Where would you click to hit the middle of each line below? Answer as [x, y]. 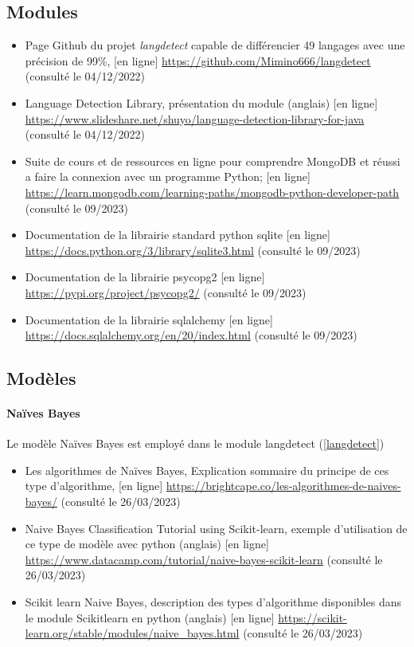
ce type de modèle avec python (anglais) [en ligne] [147, 544]
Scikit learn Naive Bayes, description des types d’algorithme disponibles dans [213, 602]
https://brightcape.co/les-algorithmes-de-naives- [283, 486]
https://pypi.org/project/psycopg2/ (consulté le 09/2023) [166, 292]
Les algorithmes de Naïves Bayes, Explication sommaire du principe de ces [207, 470]
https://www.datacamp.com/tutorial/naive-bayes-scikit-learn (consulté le [204, 559]
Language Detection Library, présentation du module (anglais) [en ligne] [201, 102]
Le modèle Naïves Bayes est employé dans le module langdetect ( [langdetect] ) [195, 443]
